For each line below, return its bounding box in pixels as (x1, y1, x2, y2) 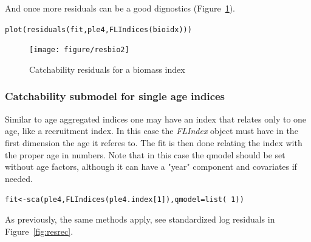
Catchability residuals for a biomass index (29, 62, 185, 75)
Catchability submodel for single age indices (5, 89, 225, 104)
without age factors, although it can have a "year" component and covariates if (5, 160, 297, 173)
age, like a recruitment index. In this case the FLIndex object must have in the (5, 124, 298, 137)
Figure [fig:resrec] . (5, 224, 73, 237)
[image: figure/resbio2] (29, 45, 129, 55)
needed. (5, 172, 33, 184)
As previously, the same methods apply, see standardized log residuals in (5, 212, 275, 225)
